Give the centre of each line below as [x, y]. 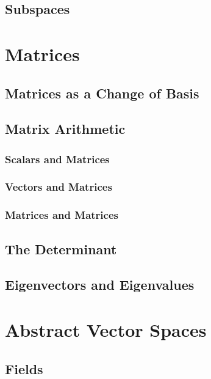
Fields [24, 368]
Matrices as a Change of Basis [102, 93]
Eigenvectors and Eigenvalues [100, 285]
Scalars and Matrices [57, 159]
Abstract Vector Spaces [106, 329]
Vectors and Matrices [59, 187]
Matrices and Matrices [62, 215]
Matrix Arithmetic [65, 129]
